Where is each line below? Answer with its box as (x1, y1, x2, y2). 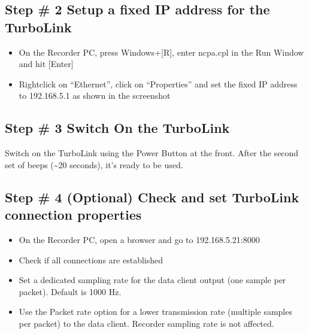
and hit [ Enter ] (19, 57, 74, 70)
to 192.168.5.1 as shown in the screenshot (19, 89, 171, 102)
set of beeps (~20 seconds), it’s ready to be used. (5, 158, 183, 171)
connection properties (5, 205, 142, 224)
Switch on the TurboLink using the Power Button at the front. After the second (5, 147, 299, 159)
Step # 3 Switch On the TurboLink (5, 119, 230, 137)
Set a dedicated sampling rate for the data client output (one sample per (19, 274, 286, 286)
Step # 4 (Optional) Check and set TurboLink (5, 187, 299, 206)
